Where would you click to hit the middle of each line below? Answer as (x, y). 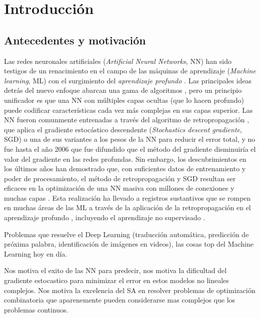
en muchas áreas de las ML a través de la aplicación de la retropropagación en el (127, 207)
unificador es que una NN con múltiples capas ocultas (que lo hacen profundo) (124, 100)
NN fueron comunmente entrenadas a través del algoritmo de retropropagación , (127, 120)
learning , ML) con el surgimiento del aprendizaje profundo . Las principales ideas (128, 80)
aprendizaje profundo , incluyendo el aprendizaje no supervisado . (105, 217)
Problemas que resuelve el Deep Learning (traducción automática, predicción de (126, 234)
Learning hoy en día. (36, 253)
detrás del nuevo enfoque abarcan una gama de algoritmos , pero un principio (123, 90)
